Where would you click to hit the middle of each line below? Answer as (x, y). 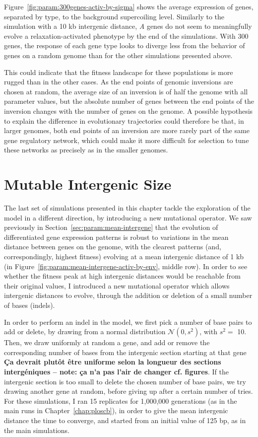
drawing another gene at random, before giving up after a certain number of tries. (129, 391)
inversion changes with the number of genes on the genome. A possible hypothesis (129, 110)
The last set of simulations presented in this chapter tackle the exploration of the (127, 208)
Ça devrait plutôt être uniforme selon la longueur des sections (113, 362)
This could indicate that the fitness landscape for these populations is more (119, 72)
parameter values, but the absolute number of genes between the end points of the (129, 101)
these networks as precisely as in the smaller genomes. (86, 150)
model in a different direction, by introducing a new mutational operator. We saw (128, 217)
